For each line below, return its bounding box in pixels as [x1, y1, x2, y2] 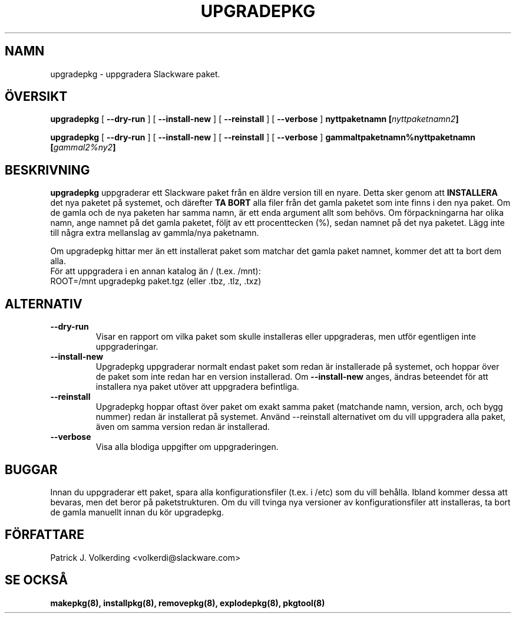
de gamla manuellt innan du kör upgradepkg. [50, 507, 224, 517]
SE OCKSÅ [5, 573, 68, 588]
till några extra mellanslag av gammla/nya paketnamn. [50, 228, 259, 238]
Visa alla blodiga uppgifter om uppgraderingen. [95, 442, 279, 452]
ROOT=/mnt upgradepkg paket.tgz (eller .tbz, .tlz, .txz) [50, 276, 262, 287]
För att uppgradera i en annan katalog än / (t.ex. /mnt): [50, 266, 261, 277]
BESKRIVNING [5, 162, 90, 177]
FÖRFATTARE [5, 527, 84, 543]
